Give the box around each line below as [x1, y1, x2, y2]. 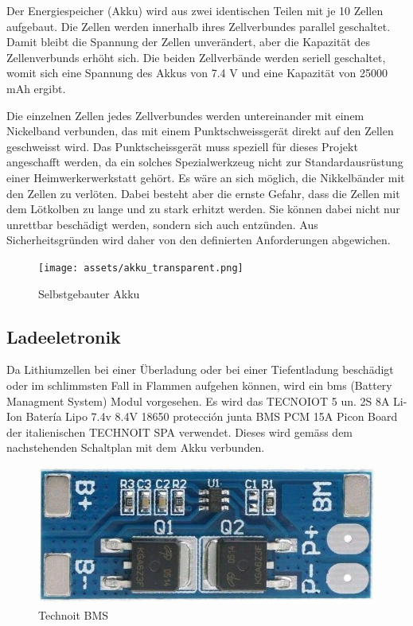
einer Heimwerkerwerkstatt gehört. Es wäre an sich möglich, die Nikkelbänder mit [6, 169, 405, 185]
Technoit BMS [38, 606, 109, 623]
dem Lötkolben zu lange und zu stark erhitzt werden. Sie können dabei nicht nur [6, 200, 400, 217]
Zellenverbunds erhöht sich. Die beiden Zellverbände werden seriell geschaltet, [6, 49, 386, 65]
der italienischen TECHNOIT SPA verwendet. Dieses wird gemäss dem [6, 423, 353, 440]
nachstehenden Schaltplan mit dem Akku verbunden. [6, 439, 265, 456]
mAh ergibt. [6, 80, 66, 96]
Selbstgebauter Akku [38, 285, 140, 301]
